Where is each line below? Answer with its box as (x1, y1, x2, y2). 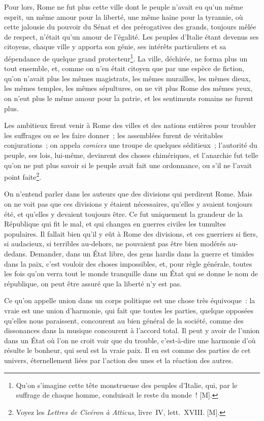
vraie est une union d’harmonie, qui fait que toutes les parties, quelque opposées (4, 305, 253, 315)
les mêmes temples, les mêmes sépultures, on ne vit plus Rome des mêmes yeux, (4, 83, 253, 93)
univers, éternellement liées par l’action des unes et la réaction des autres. (4, 354, 234, 365)
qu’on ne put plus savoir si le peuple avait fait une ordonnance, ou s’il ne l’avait (4, 159, 252, 170)
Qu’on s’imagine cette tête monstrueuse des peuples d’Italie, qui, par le (16, 379, 238, 390)
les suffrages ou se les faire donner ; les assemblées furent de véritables (4, 129, 223, 140)
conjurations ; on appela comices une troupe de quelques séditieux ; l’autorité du (4, 140, 257, 150)
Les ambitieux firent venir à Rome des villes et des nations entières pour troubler (4, 120, 256, 131)
